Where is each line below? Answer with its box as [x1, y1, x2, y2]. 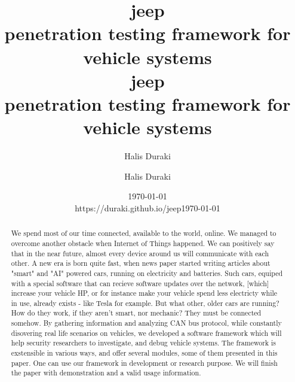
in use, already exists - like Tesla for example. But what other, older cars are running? [11, 298, 279, 308]
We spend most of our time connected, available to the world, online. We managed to [11, 228, 276, 238]
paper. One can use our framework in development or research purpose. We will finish [11, 357, 278, 368]
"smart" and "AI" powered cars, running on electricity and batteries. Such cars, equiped [11, 268, 283, 278]
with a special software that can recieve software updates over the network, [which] [11, 278, 269, 288]
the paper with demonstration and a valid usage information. [11, 368, 201, 378]
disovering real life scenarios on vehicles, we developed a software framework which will [11, 328, 282, 338]
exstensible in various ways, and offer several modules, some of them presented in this [11, 348, 278, 358]
